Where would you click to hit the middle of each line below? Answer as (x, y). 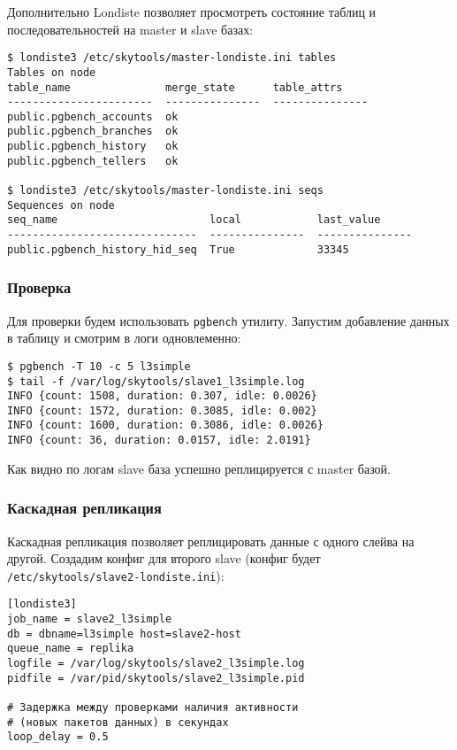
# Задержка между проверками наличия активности (153, 708)
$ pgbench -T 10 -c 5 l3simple (99, 366)
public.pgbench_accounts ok (93, 116)
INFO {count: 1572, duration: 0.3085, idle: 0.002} (162, 410)
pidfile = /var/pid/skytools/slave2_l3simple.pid (156, 678)
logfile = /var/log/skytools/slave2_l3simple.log (156, 664)
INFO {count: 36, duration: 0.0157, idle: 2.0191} (159, 441)
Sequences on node (61, 205)
